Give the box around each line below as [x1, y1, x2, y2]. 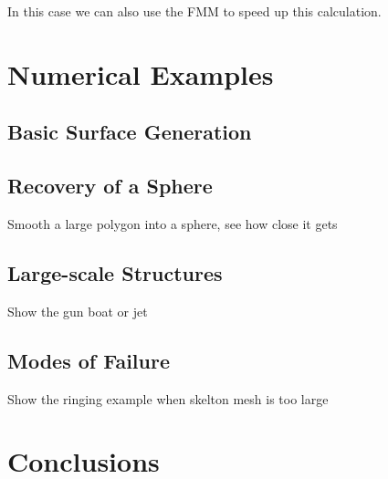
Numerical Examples [7, 55, 274, 92]
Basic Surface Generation [7, 118, 252, 146]
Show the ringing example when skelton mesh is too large [7, 389, 329, 408]
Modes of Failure [7, 346, 170, 374]
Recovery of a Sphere [7, 172, 213, 200]
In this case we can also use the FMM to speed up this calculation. [7, 2, 382, 20]
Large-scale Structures [7, 258, 223, 286]
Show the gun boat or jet [7, 301, 148, 320]
